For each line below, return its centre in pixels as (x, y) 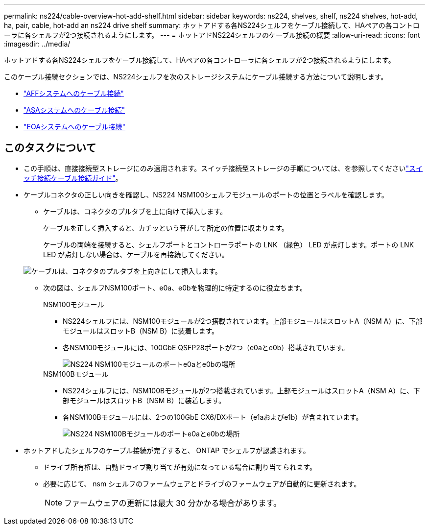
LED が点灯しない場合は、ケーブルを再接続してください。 (136, 254)
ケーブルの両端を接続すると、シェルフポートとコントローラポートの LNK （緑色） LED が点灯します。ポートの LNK (229, 244)
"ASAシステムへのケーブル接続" (74, 110)
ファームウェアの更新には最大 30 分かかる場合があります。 (173, 503)
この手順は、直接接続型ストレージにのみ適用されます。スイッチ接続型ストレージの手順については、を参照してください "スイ (223, 168)
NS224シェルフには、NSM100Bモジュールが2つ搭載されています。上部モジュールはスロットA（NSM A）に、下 (241, 390)
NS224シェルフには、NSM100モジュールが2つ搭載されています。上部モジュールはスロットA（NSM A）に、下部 (243, 321)
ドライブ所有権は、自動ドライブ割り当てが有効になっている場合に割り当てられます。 (180, 467)
